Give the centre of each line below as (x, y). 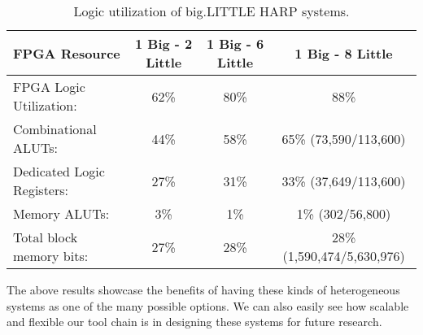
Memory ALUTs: (61, 213)
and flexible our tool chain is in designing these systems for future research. (194, 322)
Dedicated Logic (59, 171)
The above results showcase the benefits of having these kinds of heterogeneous (203, 289)
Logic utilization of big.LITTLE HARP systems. (211, 11)
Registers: (41, 190)
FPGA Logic (49, 87)
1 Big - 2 (164, 44)
